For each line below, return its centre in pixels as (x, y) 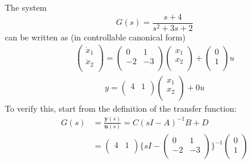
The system (26, 7)
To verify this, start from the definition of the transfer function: (121, 108)
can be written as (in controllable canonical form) (95, 37)
